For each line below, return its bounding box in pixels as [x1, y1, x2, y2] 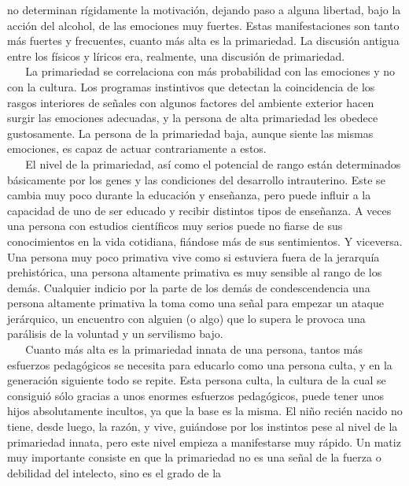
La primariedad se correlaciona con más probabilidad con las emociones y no [25, 63, 396, 80]
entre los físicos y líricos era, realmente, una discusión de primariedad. [7, 47, 345, 64]
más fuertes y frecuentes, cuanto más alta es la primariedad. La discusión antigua [7, 32, 400, 49]
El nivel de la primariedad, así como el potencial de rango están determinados [25, 155, 401, 172]
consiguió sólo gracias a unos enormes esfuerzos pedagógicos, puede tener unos [7, 387, 385, 403]
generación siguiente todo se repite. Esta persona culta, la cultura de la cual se [7, 372, 386, 388]
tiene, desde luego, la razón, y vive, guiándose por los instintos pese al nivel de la [7, 418, 398, 435]
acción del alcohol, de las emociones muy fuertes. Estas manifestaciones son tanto [7, 17, 400, 33]
